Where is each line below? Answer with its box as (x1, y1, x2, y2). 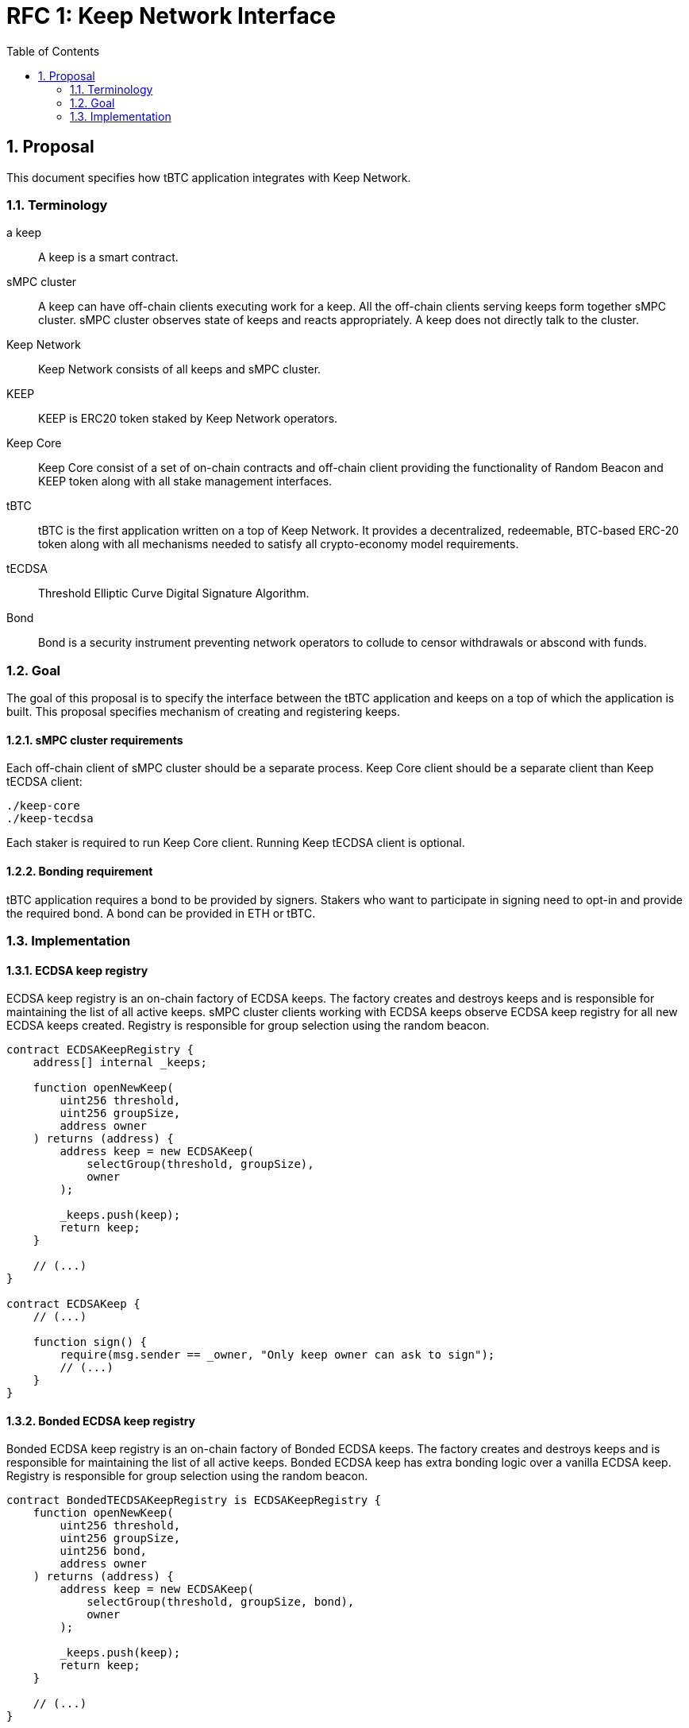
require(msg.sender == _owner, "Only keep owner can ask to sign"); (60, 1348, 495, 1362)
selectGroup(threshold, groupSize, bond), (87, 1595, 355, 1609)
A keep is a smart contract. (38, 250, 179, 265)
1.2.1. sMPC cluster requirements (6, 733, 183, 747)
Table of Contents (6, 44, 100, 58)
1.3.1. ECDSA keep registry (6, 963, 148, 977)
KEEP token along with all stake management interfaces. (38, 474, 333, 489)
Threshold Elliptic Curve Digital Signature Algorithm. (38, 586, 310, 601)
